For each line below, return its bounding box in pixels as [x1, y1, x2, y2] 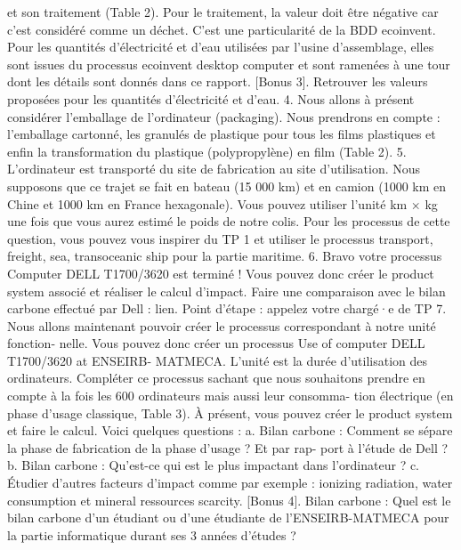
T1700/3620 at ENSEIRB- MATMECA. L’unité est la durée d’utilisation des [7, 351, 428, 369]
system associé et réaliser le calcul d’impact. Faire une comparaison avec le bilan [7, 281, 446, 300]
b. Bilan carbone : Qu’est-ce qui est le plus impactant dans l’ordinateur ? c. [7, 456, 420, 474]
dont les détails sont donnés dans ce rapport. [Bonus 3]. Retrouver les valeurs [7, 72, 428, 91]
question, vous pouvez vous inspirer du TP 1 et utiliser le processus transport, [7, 229, 433, 247]
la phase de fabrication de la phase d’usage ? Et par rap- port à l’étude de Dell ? [7, 438, 449, 457]
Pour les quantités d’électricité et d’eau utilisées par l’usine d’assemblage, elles [7, 37, 434, 56]
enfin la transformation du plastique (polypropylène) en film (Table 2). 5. [7, 142, 407, 160]
